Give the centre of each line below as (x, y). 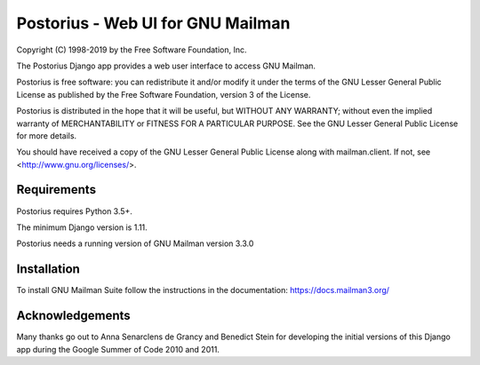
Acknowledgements (73, 316)
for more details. (47, 135)
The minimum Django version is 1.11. (82, 227)
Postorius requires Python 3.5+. (75, 211)
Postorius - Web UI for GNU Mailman (153, 23)
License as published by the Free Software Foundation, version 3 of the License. (164, 94)
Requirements (56, 190)
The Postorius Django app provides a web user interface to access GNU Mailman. (166, 66)
